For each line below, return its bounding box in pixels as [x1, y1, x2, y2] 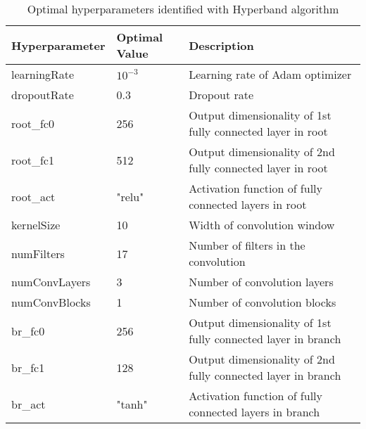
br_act [11, 395, 46, 412]
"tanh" [116, 395, 148, 412]
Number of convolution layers [189, 274, 334, 290]
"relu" [116, 188, 144, 205]
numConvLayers [11, 274, 91, 290]
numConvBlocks [11, 294, 91, 310]
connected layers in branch [189, 404, 320, 420]
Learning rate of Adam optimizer [189, 66, 352, 82]
